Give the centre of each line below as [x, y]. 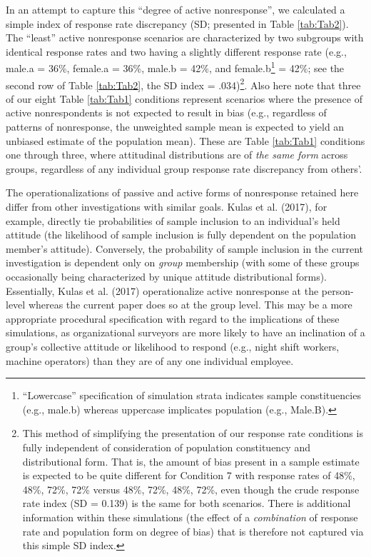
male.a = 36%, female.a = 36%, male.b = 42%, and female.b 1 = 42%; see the [175, 67]
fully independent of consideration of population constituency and [166, 447]
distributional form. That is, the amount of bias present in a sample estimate [191, 461]
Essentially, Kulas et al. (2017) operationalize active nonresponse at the [162, 290]
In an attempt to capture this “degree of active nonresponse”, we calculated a [176, 9]
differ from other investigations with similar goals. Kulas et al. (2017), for [167, 207]
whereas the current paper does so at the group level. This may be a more [190, 305]
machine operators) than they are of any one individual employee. [150, 360]
